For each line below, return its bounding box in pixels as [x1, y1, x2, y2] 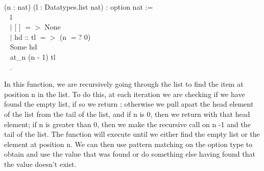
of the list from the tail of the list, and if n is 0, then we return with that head [4, 108, 250, 119]
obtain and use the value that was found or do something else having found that [4, 149, 255, 159]
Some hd [10, 41, 37, 52]
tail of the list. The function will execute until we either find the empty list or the [4, 129, 260, 139]
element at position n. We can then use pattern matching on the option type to [4, 138, 253, 149]
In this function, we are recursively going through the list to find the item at [4, 79, 244, 89]
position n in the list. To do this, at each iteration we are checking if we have [4, 88, 245, 99]
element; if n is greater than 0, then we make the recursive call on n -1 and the [4, 118, 251, 129]
